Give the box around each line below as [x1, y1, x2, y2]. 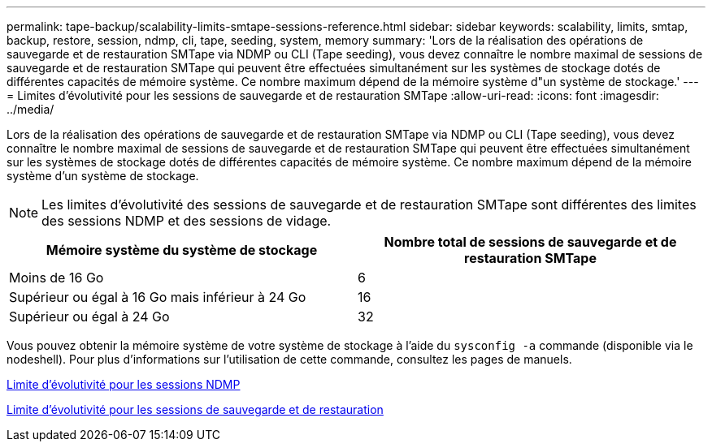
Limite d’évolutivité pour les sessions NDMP [7, 377, 241, 391]
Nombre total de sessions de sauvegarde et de [384, 234, 677, 250]
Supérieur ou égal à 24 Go [9, 308, 170, 325]
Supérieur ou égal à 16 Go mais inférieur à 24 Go [9, 289, 306, 305]
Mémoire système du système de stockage [46, 242, 318, 258]
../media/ [7, 102, 54, 116]
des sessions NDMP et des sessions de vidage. [41, 213, 332, 229]
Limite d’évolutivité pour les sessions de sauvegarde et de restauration [7, 403, 384, 416]
